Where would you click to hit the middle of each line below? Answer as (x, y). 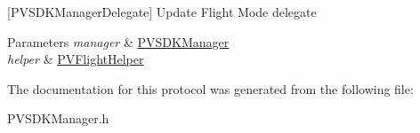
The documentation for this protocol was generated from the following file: (210, 88)
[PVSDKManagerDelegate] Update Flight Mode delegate (162, 12)
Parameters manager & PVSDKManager (118, 41)
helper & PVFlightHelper (76, 59)
